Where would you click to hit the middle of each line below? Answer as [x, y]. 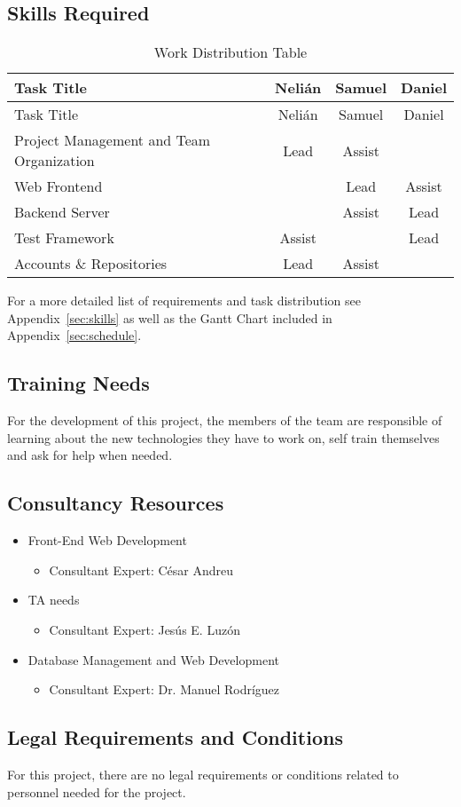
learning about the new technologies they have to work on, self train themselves [223, 437]
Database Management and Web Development [153, 659]
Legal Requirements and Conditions [175, 737]
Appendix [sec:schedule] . [74, 335]
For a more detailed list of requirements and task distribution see [184, 301]
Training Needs [78, 383]
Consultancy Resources [116, 503]
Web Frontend [59, 186]
